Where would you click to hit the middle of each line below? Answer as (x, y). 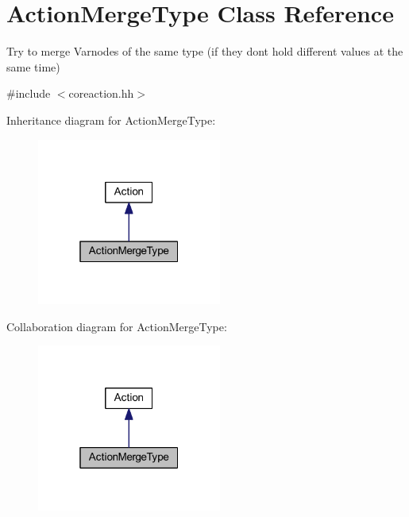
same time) (33, 66)
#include (29, 93)
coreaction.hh (101, 93)
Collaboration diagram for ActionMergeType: (117, 326)
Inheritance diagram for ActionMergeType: (111, 120)
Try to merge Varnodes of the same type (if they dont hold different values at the (205, 51)
